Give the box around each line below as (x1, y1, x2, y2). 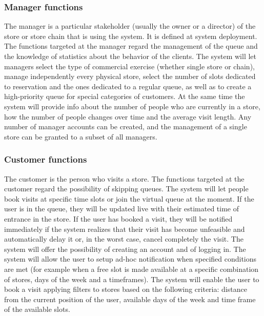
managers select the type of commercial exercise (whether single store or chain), (4, 61, 255, 71)
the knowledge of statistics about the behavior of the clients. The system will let (4, 51, 257, 61)
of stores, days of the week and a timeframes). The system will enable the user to (4, 273, 259, 284)
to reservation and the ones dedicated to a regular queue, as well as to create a (4, 81, 252, 91)
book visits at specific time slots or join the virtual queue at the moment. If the (4, 193, 254, 204)
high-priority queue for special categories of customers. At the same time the (4, 91, 245, 102)
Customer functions (4, 153, 87, 166)
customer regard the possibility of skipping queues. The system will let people (4, 183, 249, 194)
